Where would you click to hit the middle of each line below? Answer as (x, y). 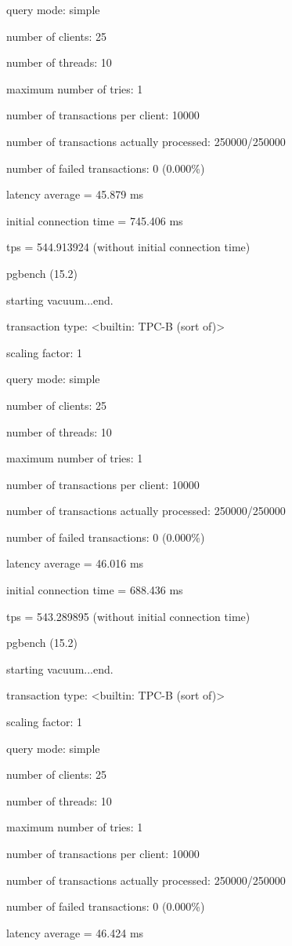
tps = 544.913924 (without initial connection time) (128, 247)
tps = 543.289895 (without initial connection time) (128, 616)
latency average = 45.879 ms (75, 194)
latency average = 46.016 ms (75, 563)
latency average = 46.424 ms (75, 932)
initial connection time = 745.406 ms (95, 220)
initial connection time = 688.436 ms (95, 590)
